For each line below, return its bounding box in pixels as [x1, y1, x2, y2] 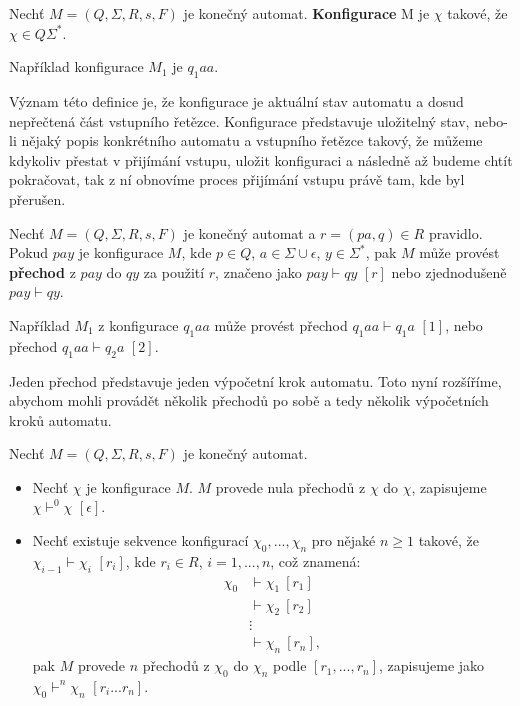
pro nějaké [311, 530, 376, 551]
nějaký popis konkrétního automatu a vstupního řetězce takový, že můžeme [21, 130, 483, 151]
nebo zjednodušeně [391, 261, 507, 282]
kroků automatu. [9, 409, 112, 430]
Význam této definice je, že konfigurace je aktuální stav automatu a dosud [9, 90, 464, 111]
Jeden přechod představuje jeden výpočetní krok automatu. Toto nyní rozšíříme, [9, 370, 502, 391]
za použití [143, 261, 205, 282]
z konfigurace [98, 314, 179, 335]
